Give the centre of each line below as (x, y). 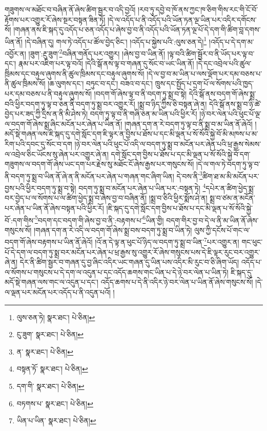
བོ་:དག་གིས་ (20, 220)
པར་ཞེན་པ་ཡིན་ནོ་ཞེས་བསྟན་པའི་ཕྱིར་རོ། (54, 208)
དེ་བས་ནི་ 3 (190, 175)
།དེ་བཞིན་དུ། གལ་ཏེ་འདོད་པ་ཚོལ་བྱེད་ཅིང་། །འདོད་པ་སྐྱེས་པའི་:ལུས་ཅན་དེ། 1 (116, 41)
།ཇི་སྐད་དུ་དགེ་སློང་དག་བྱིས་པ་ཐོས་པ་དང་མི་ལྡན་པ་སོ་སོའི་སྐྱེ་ (179, 208)
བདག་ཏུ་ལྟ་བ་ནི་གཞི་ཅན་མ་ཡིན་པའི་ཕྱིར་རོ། (143, 114)
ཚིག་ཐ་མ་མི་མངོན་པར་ (231, 176)
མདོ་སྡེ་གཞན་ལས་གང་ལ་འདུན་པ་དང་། (52, 282)
